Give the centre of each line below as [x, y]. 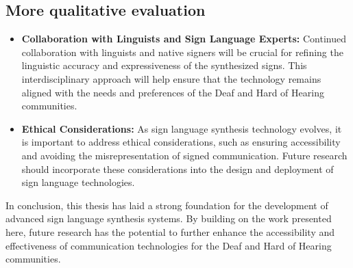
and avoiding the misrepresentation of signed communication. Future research [184, 155]
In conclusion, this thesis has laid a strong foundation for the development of [167, 205]
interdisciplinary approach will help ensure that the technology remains [171, 78]
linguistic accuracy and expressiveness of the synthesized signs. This [164, 65]
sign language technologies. [78, 182]
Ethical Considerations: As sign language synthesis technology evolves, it [182, 128]
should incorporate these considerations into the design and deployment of [178, 169]
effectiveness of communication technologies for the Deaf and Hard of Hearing [169, 245]
